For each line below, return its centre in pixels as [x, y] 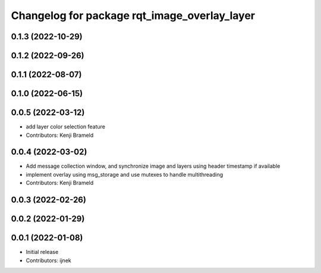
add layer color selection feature [66, 127]
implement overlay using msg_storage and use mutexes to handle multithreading [125, 174]
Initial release [42, 252]
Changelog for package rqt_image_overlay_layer [133, 15]
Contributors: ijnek [48, 260]
